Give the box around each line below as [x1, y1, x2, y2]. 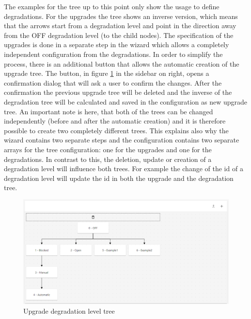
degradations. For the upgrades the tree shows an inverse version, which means [4, 11, 238, 21]
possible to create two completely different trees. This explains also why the [4, 125, 229, 135]
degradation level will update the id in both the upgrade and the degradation [4, 173, 234, 183]
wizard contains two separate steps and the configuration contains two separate [4, 135, 239, 145]
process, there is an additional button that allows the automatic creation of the [4, 58, 239, 69]
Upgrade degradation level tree [23, 305, 115, 316]
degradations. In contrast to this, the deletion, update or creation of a [4, 154, 212, 164]
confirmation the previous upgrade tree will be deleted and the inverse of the [4, 87, 232, 97]
